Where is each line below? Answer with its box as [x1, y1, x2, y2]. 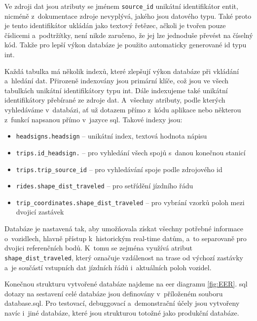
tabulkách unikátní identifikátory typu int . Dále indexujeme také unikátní [4, 85, 228, 95]
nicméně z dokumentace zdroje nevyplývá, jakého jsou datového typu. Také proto [4, 10, 252, 21]
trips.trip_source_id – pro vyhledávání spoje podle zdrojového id [16, 164, 222, 174]
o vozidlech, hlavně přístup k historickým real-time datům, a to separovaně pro [4, 233, 247, 243]
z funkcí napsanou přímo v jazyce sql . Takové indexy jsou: [4, 114, 183, 124]
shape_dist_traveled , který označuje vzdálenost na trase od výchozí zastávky [4, 252, 243, 262]
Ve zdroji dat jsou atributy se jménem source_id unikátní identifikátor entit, [4, 1, 238, 11]
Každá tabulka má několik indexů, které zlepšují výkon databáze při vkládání [4, 66, 239, 76]
